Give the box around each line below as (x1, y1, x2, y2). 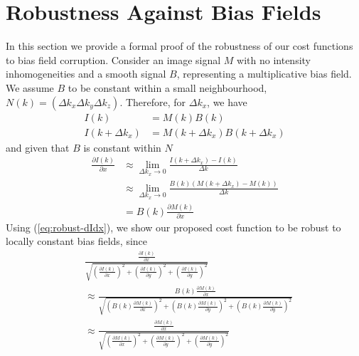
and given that (6, 140, 70, 155)
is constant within (83, 140, 161, 155)
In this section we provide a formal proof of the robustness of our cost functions (6, 38, 353, 53)
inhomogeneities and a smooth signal (6, 66, 166, 81)
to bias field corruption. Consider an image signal (6, 52, 221, 67)
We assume (6, 80, 54, 95)
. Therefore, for (119, 94, 186, 109)
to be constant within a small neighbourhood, (68, 80, 267, 95)
